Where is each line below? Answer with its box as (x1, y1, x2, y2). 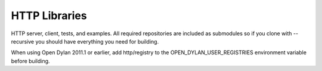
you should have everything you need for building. (35, 38, 159, 45)
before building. (11, 57, 50, 64)
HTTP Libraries (11, 9, 87, 22)
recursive (11, 38, 35, 45)
